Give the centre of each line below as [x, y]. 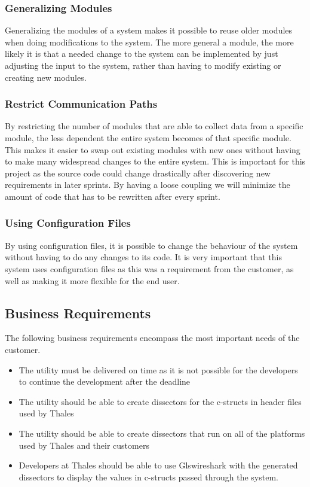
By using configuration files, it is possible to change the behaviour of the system [151, 245]
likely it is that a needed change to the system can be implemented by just [142, 54]
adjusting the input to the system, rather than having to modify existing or [143, 65]
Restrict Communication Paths [81, 104]
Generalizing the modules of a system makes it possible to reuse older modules [149, 30]
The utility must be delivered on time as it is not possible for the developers [158, 369]
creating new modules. [46, 77]
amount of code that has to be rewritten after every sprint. [113, 196]
